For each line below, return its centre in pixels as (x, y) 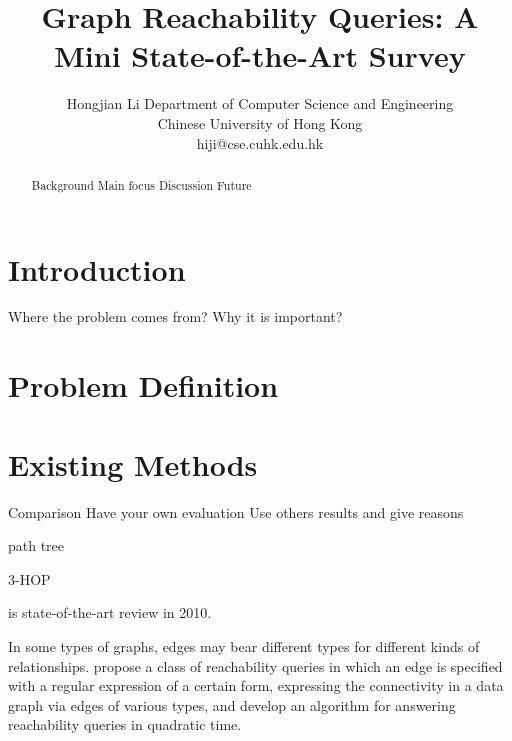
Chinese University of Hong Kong (260, 122)
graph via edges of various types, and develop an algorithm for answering (232, 704)
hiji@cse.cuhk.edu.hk (260, 142)
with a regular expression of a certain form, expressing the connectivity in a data (256, 685)
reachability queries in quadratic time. (125, 724)
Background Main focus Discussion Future (141, 184)
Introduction (97, 268)
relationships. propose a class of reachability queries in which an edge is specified (255, 665)
